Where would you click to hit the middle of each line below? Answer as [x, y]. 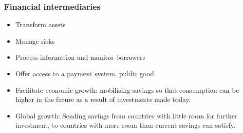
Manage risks [35, 41]
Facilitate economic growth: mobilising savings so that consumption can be [127, 90]
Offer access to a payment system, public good [85, 73]
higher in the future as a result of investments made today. [103, 99]
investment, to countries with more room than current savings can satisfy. [125, 125]
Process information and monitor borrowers [80, 57]
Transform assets [40, 25]
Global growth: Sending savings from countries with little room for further [126, 115]
